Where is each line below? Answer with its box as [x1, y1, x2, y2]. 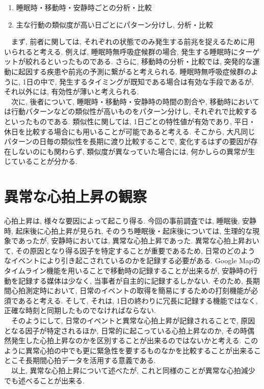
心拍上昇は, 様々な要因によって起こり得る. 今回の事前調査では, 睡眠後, [4, 215, 240, 226]
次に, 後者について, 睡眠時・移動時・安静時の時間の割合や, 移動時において [11, 96, 259, 106]
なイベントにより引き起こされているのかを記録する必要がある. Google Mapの [4, 255, 260, 266]
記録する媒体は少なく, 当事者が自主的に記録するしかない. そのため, [18, 275, 243, 286]
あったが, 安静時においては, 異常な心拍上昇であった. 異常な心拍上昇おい [18, 235, 259, 246]
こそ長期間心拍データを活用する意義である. [11, 355, 156, 366]
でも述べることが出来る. [4, 375, 85, 385]
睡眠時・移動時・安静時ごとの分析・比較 [16, 2, 152, 12]
